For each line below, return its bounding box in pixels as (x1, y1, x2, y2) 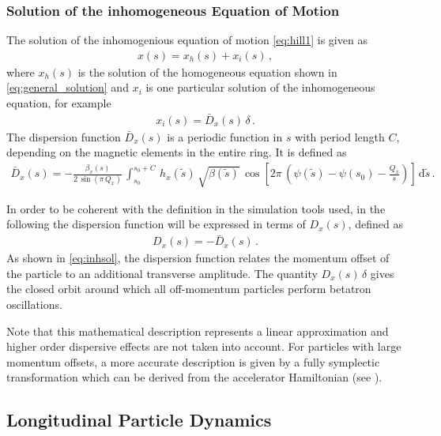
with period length (295, 128, 385, 145)
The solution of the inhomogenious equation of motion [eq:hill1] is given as (6, 32, 367, 48)
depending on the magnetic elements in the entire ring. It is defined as (6, 144, 347, 160)
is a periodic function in (167, 128, 283, 145)
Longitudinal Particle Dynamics (6, 408, 272, 432)
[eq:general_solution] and (6, 79, 129, 96)
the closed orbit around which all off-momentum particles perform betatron (6, 280, 371, 297)
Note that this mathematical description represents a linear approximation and (6, 322, 389, 339)
